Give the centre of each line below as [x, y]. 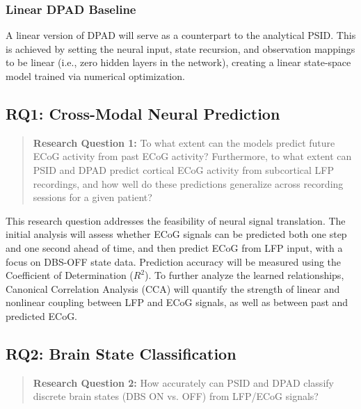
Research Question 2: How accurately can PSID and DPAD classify [183, 382]
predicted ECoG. [42, 315]
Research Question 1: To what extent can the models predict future [184, 142]
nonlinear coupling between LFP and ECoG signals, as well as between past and [177, 302]
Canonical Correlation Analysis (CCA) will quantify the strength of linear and [173, 288]
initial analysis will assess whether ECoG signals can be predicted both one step [176, 234]
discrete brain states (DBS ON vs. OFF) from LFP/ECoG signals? [176, 396]
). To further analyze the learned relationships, [244, 275]
